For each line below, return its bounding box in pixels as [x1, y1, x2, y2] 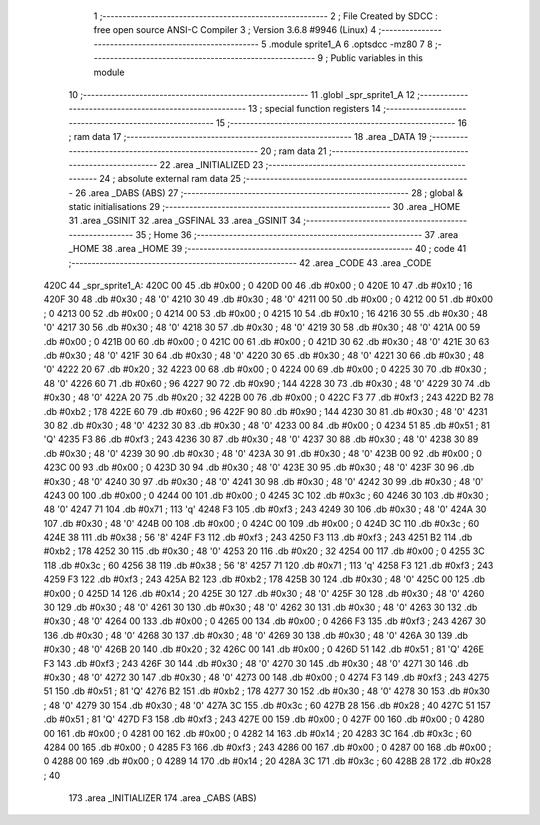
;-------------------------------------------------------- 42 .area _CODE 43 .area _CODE [68, 256, 432, 269]
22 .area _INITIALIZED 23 [159, 158, 264, 170]
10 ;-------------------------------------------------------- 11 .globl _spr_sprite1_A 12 [68, 88, 415, 100]
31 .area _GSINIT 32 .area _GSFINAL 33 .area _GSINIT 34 [68, 215, 302, 227]
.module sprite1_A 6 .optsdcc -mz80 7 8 [268, 38, 434, 50]
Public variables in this [330, 52, 424, 64]
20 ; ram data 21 [260, 145, 327, 157]
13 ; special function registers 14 [248, 103, 382, 115]
